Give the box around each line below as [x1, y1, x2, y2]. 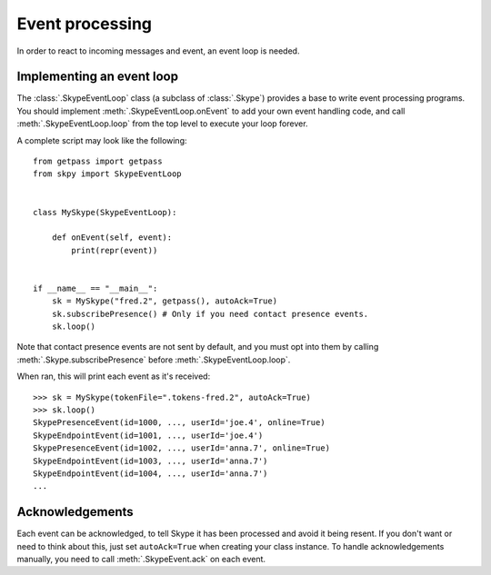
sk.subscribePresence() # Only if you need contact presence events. [51, 309, 369, 319]
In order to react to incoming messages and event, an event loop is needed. [16, 45, 300, 56]
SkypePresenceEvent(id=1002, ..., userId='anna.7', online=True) [33, 443, 331, 453]
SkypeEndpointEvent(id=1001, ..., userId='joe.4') [33, 430, 264, 441]
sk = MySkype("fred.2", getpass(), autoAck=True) [51, 296, 277, 306]
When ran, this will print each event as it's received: [16, 371, 211, 382]
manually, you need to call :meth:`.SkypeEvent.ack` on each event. [16, 554, 266, 565]
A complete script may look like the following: [16, 134, 187, 145]
